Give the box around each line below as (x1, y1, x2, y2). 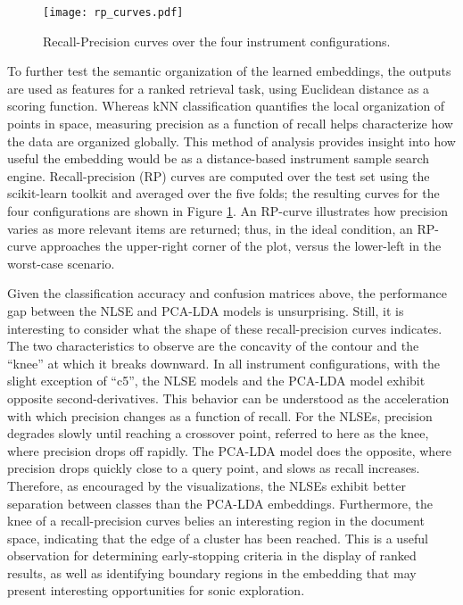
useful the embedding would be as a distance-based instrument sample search (7, 149, 430, 168)
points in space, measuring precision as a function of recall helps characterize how (7, 114, 453, 133)
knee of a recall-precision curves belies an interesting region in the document (7, 511, 425, 530)
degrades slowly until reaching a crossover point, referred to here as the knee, (7, 424, 429, 443)
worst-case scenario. (7, 253, 115, 272)
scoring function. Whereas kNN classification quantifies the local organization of (7, 96, 445, 115)
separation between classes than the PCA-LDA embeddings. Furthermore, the (7, 493, 433, 512)
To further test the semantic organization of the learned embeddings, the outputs (7, 62, 451, 80)
